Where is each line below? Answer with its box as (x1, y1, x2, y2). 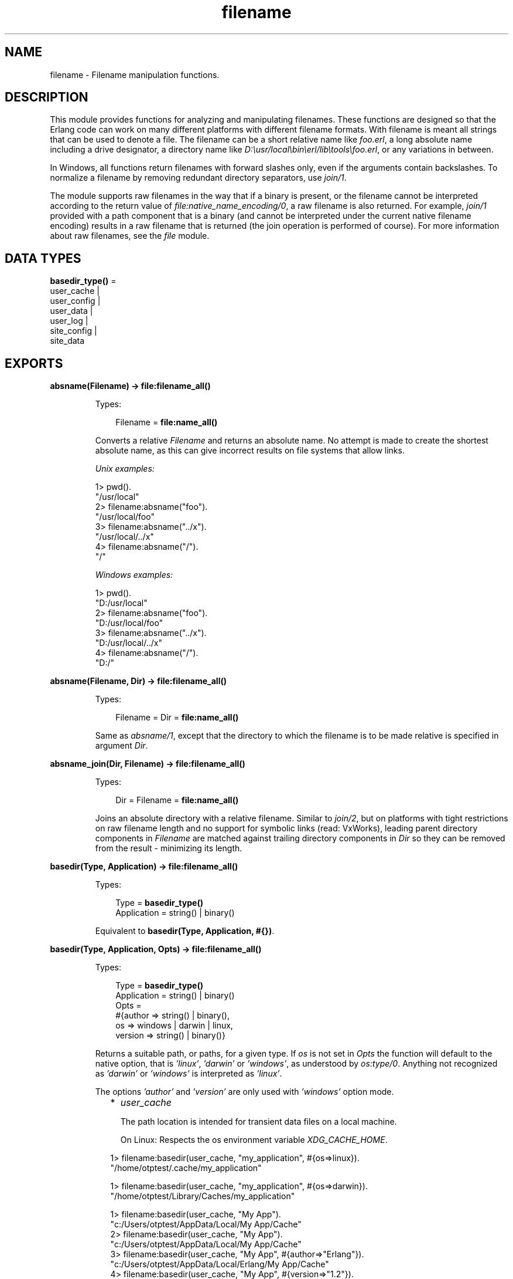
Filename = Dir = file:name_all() (115, 712, 239, 723)
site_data (50, 336, 85, 346)
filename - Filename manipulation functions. (50, 69, 220, 80)
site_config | (50, 326, 97, 336)
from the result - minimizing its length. (95, 843, 242, 854)
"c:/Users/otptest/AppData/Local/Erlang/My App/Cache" (110, 1259, 329, 1270)
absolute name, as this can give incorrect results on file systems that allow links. (95, 445, 405, 456)
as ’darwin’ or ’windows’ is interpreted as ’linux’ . (95, 1068, 282, 1079)
